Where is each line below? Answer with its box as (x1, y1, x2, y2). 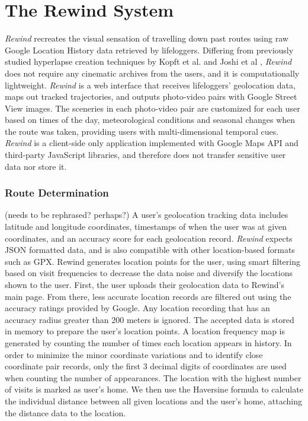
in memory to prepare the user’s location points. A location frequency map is (5, 325, 285, 337)
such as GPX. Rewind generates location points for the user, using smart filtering (5, 255, 300, 267)
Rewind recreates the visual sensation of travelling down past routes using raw (5, 32, 288, 45)
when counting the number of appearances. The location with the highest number (5, 371, 301, 384)
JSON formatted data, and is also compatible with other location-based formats (5, 243, 295, 256)
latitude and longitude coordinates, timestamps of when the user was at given (5, 220, 287, 233)
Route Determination (5, 185, 109, 200)
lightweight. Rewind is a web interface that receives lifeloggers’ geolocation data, (5, 78, 296, 91)
